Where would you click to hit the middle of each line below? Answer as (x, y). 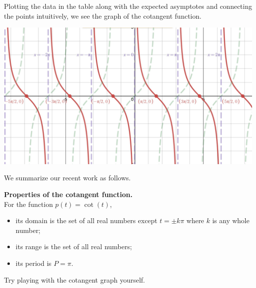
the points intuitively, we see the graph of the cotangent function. (103, 15)
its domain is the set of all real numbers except (86, 220)
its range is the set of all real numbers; (74, 246)
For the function (29, 204)
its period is (33, 263)
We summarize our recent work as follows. (67, 178)
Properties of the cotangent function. (68, 194)
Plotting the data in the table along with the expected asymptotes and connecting (128, 6)
